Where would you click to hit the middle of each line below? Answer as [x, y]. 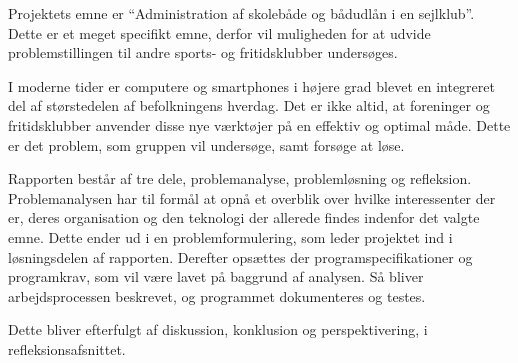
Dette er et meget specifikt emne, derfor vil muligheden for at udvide [219, 32]
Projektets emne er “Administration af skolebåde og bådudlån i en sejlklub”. [241, 13]
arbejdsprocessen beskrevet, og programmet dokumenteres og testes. [217, 295]
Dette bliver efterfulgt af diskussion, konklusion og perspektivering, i [218, 329]
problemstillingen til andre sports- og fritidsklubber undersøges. [203, 52]
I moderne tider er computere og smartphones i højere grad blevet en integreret [251, 85]
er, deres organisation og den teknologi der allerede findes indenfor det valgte [244, 217]
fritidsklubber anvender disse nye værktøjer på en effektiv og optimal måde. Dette [259, 124]
